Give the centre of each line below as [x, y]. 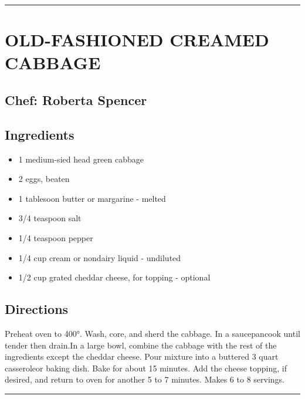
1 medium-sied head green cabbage [81, 159]
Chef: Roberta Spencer [76, 99]
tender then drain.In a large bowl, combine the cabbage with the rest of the [141, 345]
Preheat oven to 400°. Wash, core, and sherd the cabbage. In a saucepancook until [152, 333]
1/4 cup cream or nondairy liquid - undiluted [100, 257]
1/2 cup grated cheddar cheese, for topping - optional [114, 277]
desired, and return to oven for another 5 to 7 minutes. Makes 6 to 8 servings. [145, 379]
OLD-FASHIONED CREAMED [137, 40]
